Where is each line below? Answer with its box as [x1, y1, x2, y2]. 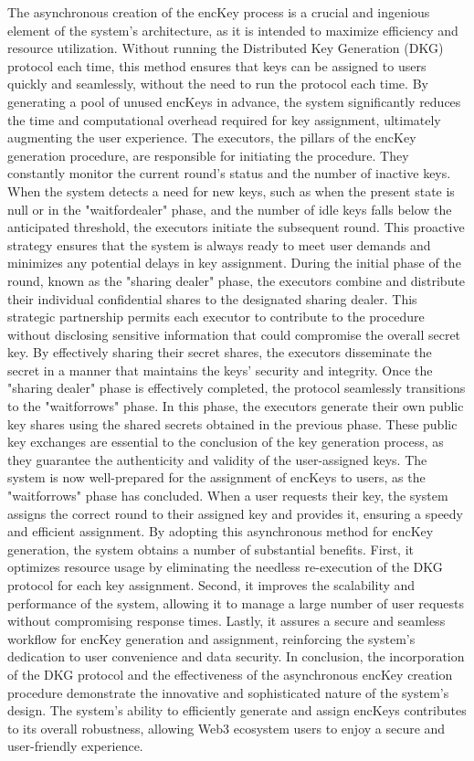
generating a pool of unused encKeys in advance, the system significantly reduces [7, 91, 461, 111]
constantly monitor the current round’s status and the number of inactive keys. [7, 164, 451, 183]
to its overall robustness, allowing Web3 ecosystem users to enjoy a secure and [7, 718, 446, 737]
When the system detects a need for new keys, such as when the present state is [7, 181, 455, 200]
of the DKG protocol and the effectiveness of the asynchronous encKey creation [7, 664, 453, 683]
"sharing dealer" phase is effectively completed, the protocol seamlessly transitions [7, 378, 466, 397]
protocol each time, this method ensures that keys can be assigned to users [7, 56, 427, 75]
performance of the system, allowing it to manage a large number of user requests [7, 593, 464, 612]
